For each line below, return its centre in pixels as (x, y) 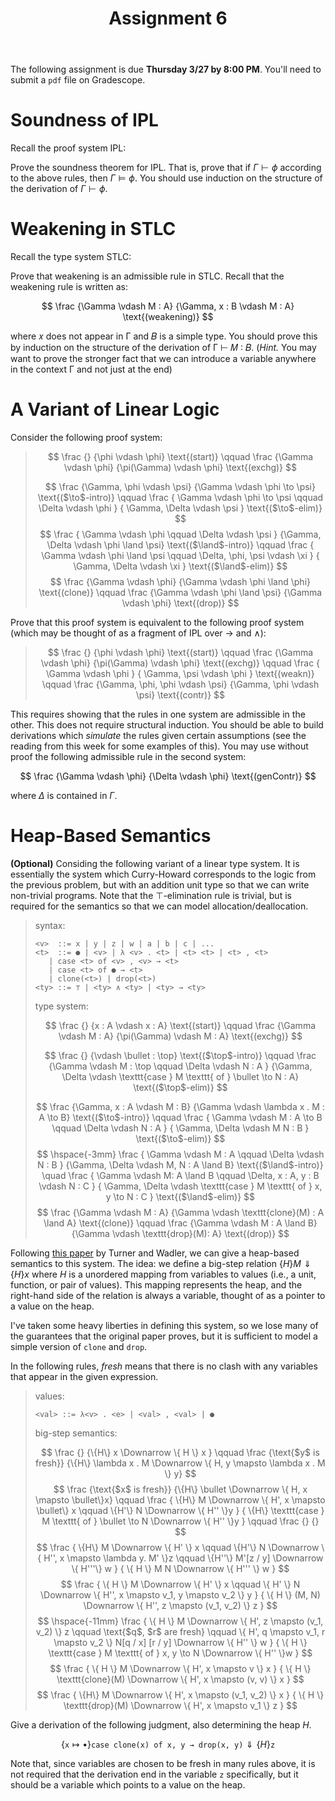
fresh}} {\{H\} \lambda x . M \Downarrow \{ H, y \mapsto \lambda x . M (180, 1463)
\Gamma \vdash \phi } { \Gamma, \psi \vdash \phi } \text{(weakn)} (180, 673)
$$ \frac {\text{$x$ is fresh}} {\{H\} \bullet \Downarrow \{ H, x (180, 1489)
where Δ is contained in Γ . (64, 795)
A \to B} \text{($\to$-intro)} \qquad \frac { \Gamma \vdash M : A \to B (180, 1117)
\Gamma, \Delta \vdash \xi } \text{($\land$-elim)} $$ (180, 566)
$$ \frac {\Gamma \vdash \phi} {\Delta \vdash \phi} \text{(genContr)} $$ (168, 776)
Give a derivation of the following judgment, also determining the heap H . (161, 1724)
